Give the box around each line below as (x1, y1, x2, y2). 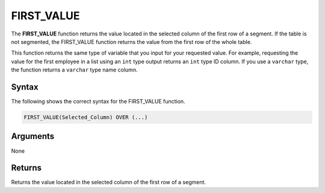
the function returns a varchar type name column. (11, 66, 138, 73)
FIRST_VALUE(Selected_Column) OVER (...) (23, 114, 148, 120)
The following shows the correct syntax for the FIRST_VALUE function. (11, 98, 186, 105)
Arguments (11, 131, 55, 141)
